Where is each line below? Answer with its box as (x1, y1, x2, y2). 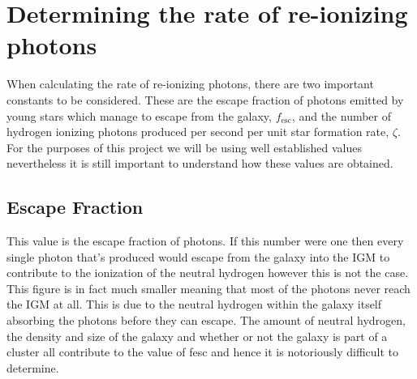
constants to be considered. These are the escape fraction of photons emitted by (6, 91, 404, 108)
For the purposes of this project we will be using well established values (6, 138, 362, 155)
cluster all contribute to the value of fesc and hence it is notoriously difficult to (6, 343, 399, 360)
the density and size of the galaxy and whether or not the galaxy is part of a (6, 327, 388, 344)
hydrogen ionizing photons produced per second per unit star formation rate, (6, 123, 389, 140)
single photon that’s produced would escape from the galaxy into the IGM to (6, 248, 390, 265)
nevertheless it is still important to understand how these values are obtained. (6, 155, 393, 172)
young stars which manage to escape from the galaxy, (6, 107, 272, 124)
